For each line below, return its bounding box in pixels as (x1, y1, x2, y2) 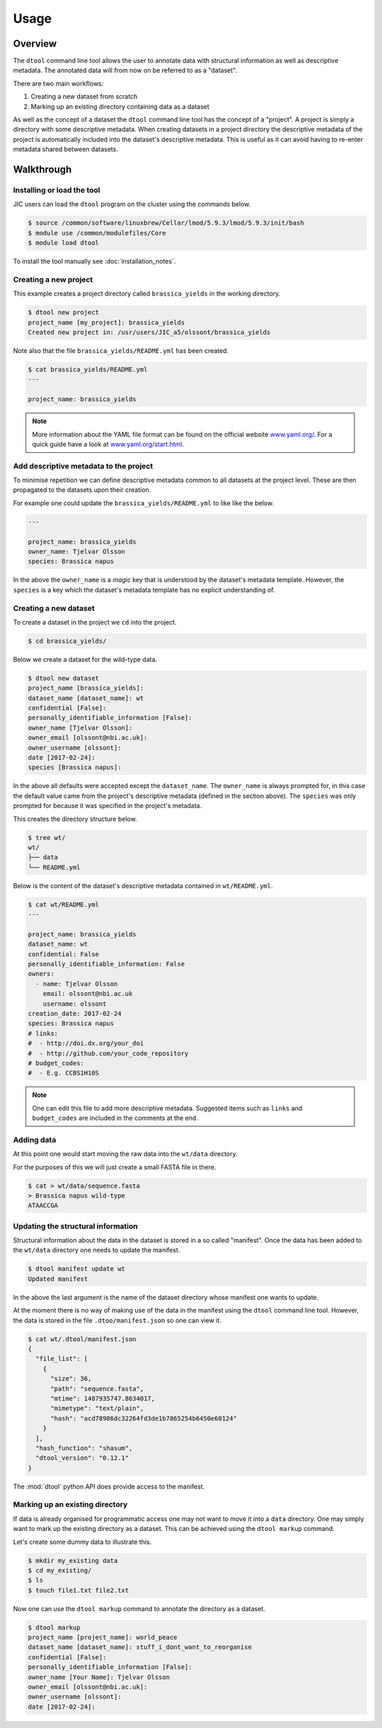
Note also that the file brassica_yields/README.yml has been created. (13, 346, 229, 354)
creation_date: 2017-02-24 (28, 1009, 122, 1017)
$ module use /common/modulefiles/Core (28, 229, 166, 237)
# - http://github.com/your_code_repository (28, 1049, 189, 1057)
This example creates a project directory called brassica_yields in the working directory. (13, 289, 281, 298)
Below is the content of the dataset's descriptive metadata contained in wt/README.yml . (13, 881, 273, 890)
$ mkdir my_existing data (28, 1556, 118, 1564)
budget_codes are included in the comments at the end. (32, 1113, 198, 1123)
